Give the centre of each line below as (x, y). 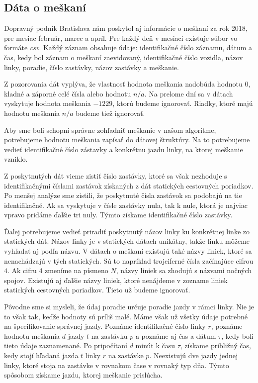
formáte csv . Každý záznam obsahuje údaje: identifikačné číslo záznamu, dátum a (128, 48)
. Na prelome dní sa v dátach (189, 93)
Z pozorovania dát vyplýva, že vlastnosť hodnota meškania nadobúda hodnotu (123, 84)
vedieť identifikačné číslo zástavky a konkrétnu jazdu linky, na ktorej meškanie (124, 149)
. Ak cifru (22, 270)
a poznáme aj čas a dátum (176, 335)
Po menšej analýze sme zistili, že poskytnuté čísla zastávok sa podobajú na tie (123, 195)
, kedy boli (237, 335)
